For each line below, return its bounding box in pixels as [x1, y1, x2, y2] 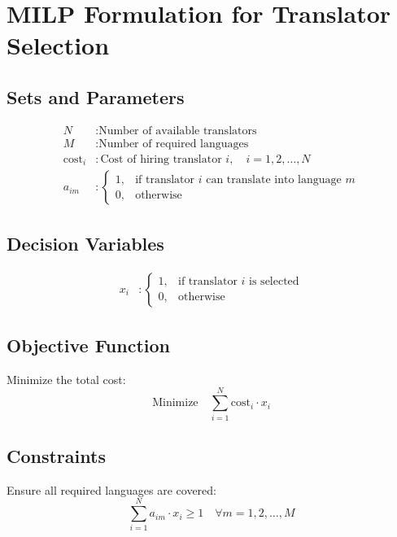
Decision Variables [7, 230, 164, 255]
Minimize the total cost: [7, 370, 126, 387]
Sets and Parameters [7, 84, 185, 109]
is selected [249, 276, 299, 288]
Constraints [7, 443, 106, 468]
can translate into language [206, 173, 342, 186]
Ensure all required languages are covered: [7, 481, 216, 498]
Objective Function [7, 332, 171, 357]
